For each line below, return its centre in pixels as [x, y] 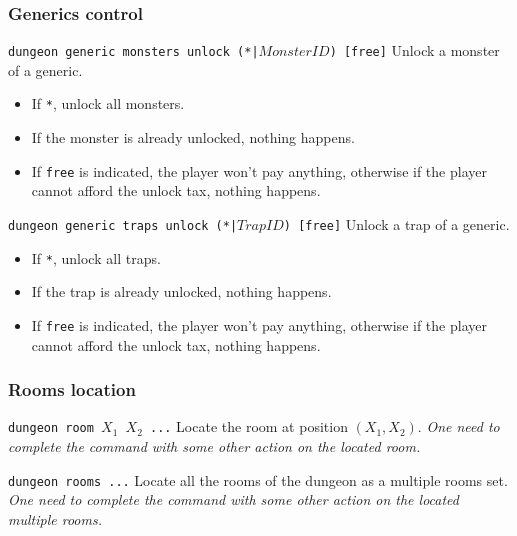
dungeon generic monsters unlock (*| [133, 52]
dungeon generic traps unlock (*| [123, 225]
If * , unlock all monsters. [108, 103]
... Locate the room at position [248, 426]
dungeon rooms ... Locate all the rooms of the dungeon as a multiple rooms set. [258, 479]
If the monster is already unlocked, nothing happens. [193, 137]
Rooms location [72, 389]
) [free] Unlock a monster [414, 50]
